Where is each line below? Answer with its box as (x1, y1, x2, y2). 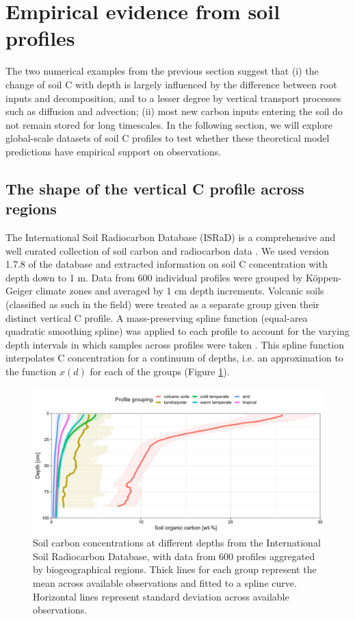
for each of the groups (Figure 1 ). (90, 364, 230, 378)
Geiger (5, 283, 33, 298)
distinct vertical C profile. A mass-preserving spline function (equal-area (5, 310, 308, 325)
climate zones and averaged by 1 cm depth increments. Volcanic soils (36, 283, 324, 298)
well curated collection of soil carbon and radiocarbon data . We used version (5, 243, 329, 257)
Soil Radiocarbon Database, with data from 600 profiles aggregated (33, 548, 315, 563)
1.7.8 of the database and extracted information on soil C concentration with (5, 257, 328, 271)
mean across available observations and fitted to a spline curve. (33, 575, 297, 590)
